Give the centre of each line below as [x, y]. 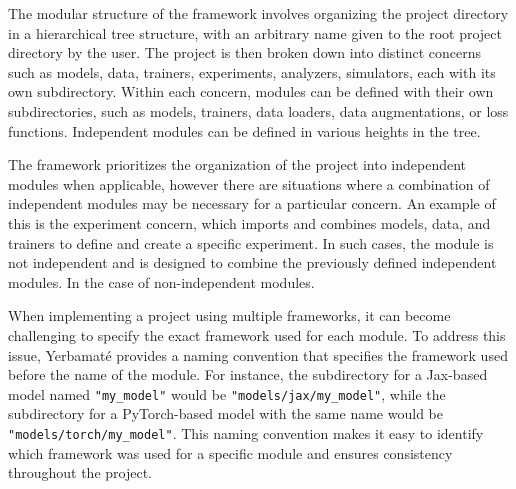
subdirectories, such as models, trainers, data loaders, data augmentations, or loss [258, 110]
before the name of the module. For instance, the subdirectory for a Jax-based [248, 374]
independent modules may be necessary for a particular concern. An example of [252, 203]
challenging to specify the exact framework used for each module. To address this [257, 334]
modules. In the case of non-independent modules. [161, 281]
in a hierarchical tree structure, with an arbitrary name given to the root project [255, 32]
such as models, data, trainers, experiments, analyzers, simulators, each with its [252, 71]
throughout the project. [80, 472]
